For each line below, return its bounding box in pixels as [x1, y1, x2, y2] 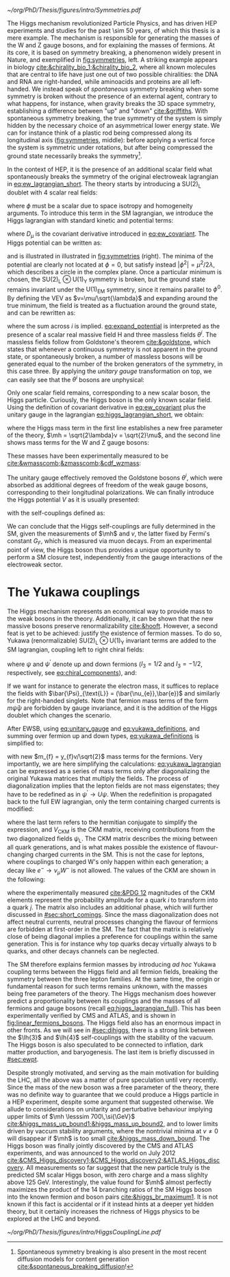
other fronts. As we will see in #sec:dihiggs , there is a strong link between [7, 1025, 216, 1034]
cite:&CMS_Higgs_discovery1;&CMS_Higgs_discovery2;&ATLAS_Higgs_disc [7, 1156, 220, 1164]
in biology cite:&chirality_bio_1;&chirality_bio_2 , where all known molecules [7, 63, 216, 71]
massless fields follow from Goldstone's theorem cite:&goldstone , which [7, 337, 211, 346]
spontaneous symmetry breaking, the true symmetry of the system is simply [7, 114, 222, 122]
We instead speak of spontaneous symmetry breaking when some [31, 85, 219, 93]
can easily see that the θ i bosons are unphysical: [7, 374, 145, 384]
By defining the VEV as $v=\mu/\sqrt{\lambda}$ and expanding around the [7, 294, 218, 302]
